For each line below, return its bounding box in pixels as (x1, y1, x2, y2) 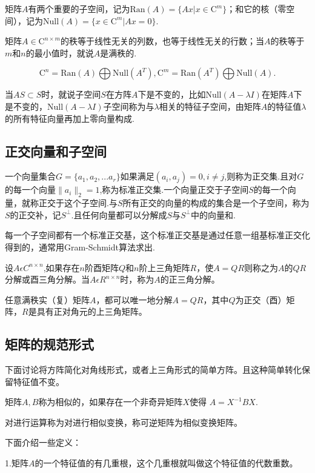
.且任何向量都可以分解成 (71, 208, 167, 221)
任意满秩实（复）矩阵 (5, 293, 90, 306)
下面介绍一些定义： (5, 436, 81, 449)
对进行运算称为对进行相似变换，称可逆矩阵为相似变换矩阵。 (5, 415, 242, 428)
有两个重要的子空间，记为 (28, 2, 130, 15)
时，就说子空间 (41, 88, 101, 101)
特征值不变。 (13, 375, 64, 387)
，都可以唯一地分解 (96, 293, 173, 306)
